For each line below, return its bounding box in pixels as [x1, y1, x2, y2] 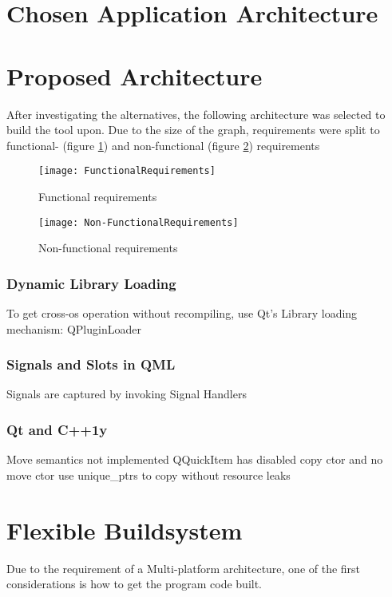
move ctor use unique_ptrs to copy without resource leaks [6, 466, 291, 483]
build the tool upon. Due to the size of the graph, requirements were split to [6, 121, 380, 138]
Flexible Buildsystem [6, 513, 243, 546]
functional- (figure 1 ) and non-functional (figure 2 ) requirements [6, 136, 320, 153]
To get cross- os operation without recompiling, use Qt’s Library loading [6, 305, 358, 321]
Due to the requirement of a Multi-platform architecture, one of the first [6, 559, 361, 576]
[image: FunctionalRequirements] [38, 165, 216, 177]
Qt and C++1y [6, 419, 108, 439]
